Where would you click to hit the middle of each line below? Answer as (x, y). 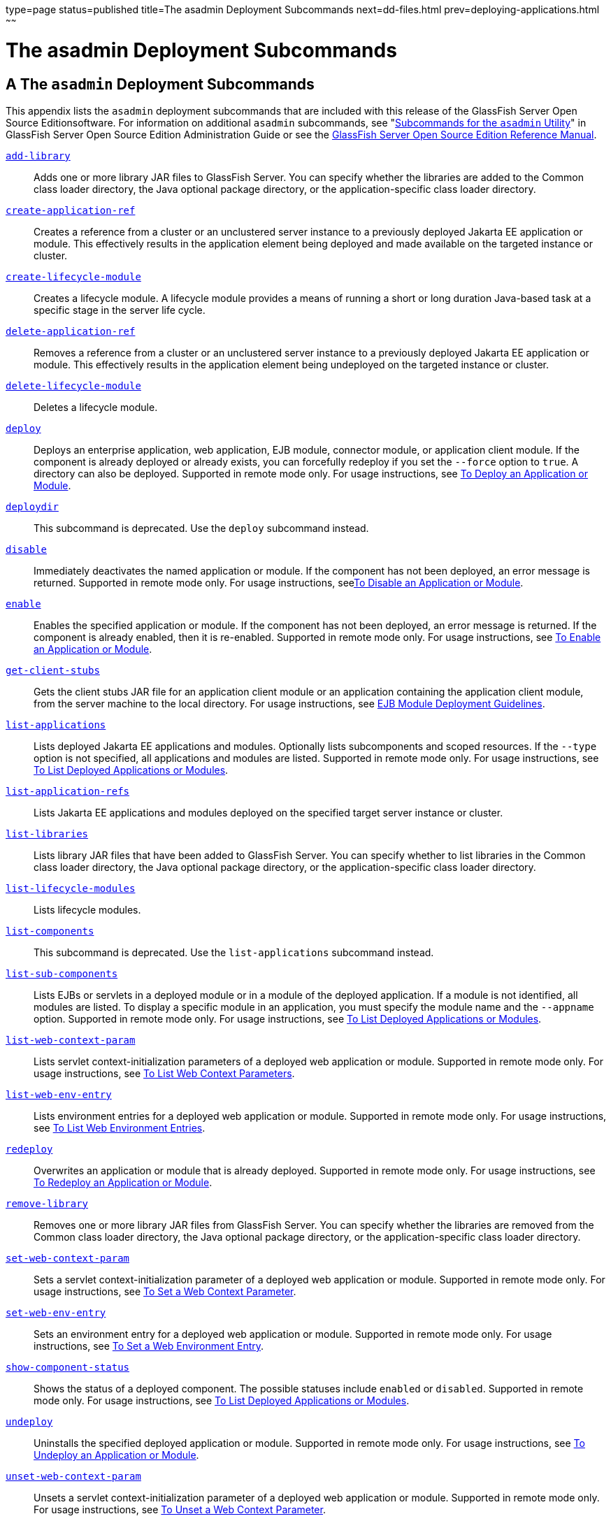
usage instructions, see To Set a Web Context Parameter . (165, 1291)
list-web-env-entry (59, 1094)
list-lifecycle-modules (71, 888)
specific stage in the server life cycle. (120, 310)
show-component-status (68, 1367)
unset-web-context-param (73, 1476)
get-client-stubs (53, 670)
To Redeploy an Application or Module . (123, 1182)
